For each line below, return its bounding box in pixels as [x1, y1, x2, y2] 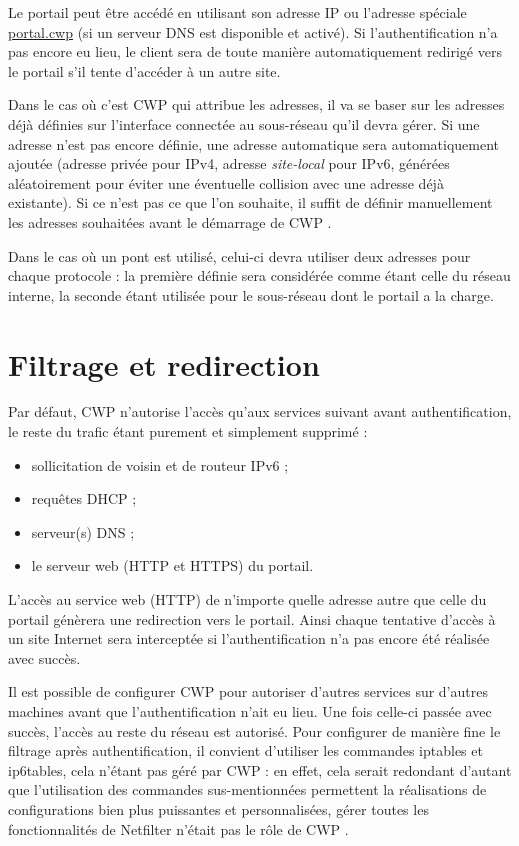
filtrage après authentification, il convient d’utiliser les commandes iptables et [8, 740, 483, 761]
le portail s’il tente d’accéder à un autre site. [8, 60, 281, 81]
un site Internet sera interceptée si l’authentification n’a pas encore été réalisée [8, 628, 490, 649]
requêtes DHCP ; [31, 488, 137, 509]
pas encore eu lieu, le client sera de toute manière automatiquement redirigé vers [8, 41, 502, 62]
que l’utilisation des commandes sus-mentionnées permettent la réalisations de [8, 779, 487, 800]
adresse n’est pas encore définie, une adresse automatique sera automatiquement [8, 133, 500, 154]
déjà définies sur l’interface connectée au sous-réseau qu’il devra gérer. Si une [8, 113, 480, 134]
